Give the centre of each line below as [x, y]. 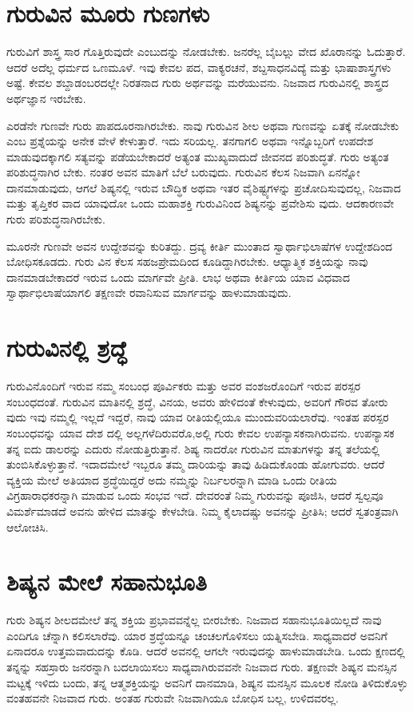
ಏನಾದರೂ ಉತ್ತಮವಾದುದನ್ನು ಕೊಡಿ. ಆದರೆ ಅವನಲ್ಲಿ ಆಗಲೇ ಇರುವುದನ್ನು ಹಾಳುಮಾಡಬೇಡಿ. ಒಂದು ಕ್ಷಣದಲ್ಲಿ [206, 651]
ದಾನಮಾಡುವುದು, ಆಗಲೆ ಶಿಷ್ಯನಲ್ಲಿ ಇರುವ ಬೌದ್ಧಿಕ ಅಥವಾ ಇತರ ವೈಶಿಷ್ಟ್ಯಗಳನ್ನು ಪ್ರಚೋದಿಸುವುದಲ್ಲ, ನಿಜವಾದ [204, 187]
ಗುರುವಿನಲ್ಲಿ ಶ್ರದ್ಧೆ [67, 348]
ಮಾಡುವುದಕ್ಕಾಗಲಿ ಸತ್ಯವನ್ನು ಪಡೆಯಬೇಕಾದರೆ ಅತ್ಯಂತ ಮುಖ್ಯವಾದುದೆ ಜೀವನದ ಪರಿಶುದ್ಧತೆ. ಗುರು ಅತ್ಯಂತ [198, 156]
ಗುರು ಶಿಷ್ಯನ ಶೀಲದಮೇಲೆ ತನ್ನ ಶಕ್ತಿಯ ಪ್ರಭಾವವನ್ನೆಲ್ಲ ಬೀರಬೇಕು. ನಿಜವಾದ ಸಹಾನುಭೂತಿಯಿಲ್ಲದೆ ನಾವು [194, 620]
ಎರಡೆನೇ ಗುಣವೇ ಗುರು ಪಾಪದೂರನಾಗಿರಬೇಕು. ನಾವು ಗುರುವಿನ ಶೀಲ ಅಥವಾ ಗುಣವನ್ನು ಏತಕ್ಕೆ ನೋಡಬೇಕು [203, 125]
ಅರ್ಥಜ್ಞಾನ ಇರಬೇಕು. [46, 98]
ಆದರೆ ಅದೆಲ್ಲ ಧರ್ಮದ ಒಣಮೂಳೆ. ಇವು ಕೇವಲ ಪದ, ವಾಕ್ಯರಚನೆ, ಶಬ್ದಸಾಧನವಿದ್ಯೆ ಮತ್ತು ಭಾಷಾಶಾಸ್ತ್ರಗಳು [199, 67]
